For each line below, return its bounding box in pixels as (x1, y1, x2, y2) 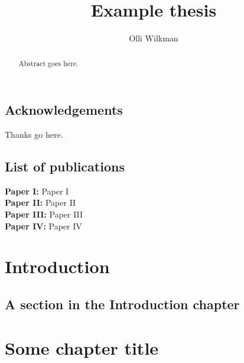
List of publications (5, 157, 125, 175)
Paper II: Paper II (5, 196, 76, 209)
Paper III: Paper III (5, 208, 83, 220)
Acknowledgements (5, 101, 123, 119)
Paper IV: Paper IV (5, 219, 82, 232)
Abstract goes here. (18, 58, 79, 68)
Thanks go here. (5, 128, 63, 140)
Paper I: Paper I (5, 184, 69, 197)
